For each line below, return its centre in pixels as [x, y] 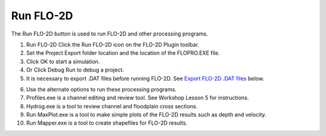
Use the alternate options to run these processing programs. [101, 89]
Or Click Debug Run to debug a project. [75, 70]
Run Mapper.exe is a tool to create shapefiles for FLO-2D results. [107, 123]
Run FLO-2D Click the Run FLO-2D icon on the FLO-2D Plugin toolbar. [113, 45]
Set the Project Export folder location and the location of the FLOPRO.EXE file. [123, 53]
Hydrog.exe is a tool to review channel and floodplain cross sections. [112, 106]
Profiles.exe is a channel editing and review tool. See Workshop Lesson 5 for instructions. [138, 98]
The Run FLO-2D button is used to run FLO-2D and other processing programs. [110, 34]
